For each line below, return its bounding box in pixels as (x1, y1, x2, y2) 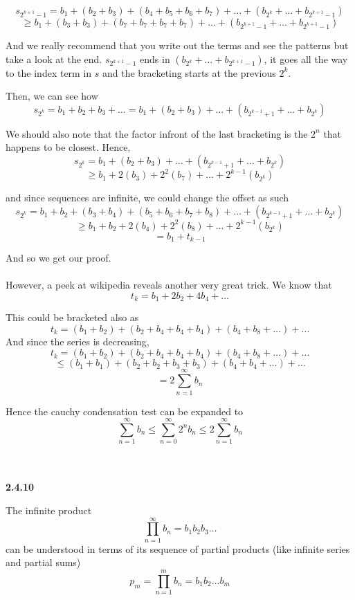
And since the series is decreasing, (6, 334, 149, 348)
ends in (140, 51, 170, 66)
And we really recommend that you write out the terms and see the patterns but (6, 38, 349, 52)
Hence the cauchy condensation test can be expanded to (6, 403, 244, 418)
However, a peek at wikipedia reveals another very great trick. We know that (6, 278, 332, 292)
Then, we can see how (6, 89, 98, 103)
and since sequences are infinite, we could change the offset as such (6, 190, 289, 205)
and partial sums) (6, 555, 81, 570)
